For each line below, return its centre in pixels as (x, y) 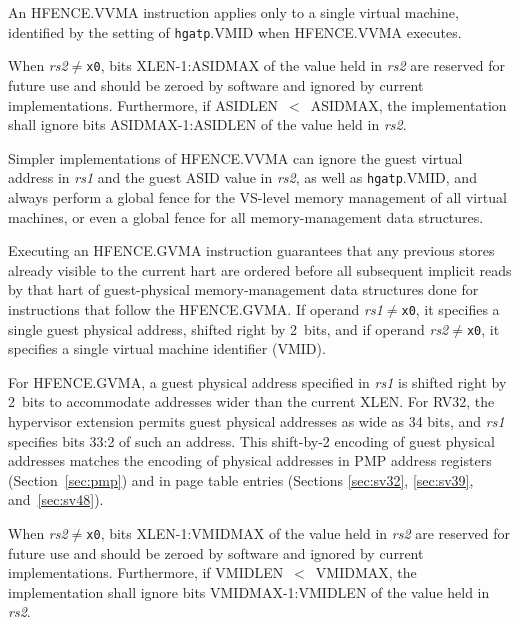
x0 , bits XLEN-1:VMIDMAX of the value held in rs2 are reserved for (298, 532)
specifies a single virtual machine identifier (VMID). (167, 348)
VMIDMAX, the (366, 572)
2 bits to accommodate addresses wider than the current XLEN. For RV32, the (251, 401)
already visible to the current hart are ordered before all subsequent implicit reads (260, 269)
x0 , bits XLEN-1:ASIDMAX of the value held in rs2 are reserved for (295, 65)
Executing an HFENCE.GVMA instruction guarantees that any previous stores (251, 250)
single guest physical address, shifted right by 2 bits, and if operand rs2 (228, 328)
